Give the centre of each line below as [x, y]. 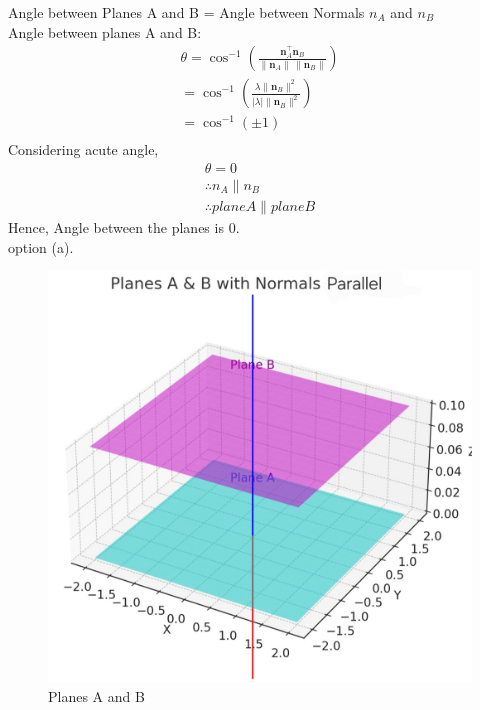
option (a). [41, 246]
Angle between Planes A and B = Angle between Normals [186, 12]
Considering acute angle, [83, 149]
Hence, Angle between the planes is [116, 227]
